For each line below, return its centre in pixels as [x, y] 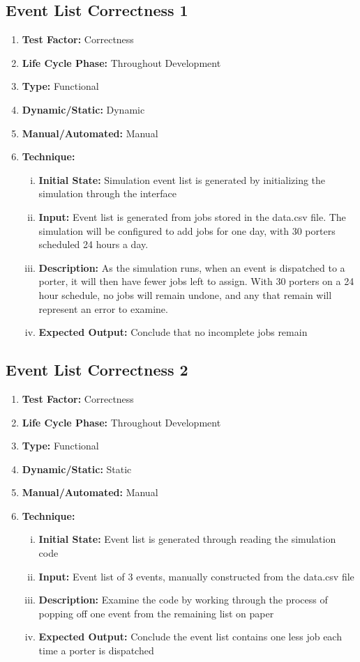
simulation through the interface [107, 193]
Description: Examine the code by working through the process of [183, 600]
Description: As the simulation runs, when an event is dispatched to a [192, 267]
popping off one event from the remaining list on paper [156, 613]
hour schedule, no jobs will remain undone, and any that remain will [185, 294]
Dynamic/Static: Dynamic [83, 109]
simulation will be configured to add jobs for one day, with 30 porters [187, 230]
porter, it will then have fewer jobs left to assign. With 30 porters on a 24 [196, 281]
